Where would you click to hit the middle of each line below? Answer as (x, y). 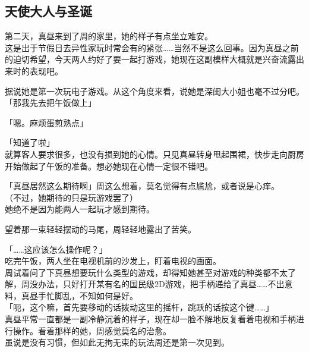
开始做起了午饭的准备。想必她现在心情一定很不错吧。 (109, 166)
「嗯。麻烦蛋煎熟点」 (46, 122)
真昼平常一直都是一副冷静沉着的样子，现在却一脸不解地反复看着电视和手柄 (150, 319)
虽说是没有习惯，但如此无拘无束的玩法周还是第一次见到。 (117, 342)
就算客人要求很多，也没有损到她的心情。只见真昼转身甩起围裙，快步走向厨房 (154, 154)
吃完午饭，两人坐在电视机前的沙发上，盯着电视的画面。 (113, 261)
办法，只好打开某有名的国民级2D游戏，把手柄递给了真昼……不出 (161, 284)
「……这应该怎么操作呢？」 (56, 249)
